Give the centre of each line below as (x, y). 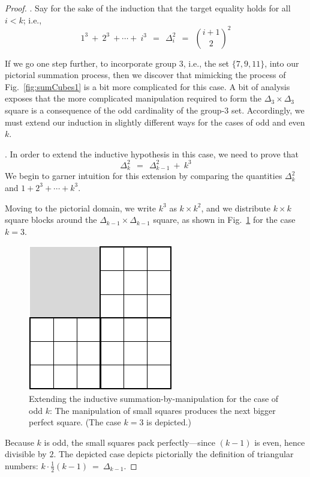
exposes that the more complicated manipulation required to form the (133, 98)
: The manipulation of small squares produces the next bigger (162, 410)
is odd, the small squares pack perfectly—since (130, 442)
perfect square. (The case (75, 422)
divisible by (26, 454)
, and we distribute (236, 208)
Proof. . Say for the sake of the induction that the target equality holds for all (148, 8)
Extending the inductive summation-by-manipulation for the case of (154, 398)
